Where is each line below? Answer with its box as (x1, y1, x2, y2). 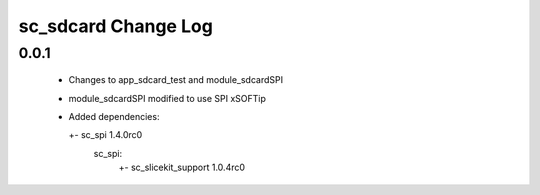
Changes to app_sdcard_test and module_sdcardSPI (68, 74, 284, 86)
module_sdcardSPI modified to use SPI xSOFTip (68, 92, 267, 104)
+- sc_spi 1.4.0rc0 (68, 129, 143, 141)
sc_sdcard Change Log (18, 15, 214, 37)
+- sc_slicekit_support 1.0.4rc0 (118, 161, 245, 174)
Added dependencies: (68, 110, 160, 122)
